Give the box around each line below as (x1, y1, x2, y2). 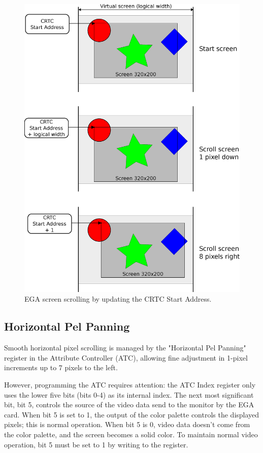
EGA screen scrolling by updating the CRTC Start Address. (24, 294, 212, 304)
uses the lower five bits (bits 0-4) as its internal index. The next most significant (4, 389, 254, 400)
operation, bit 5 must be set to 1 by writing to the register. (4, 439, 188, 449)
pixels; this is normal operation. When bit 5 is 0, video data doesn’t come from (4, 419, 250, 430)
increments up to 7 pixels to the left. (4, 362, 118, 373)
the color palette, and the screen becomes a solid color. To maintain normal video (4, 429, 258, 439)
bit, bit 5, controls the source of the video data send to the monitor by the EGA (4, 399, 254, 410)
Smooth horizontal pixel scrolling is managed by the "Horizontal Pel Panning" (4, 342, 246, 353)
